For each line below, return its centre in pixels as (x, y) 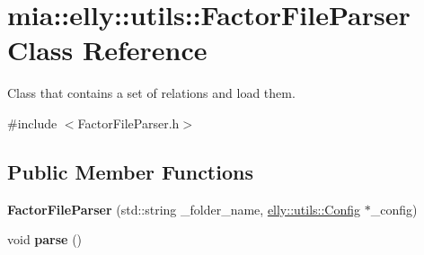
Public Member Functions (130, 171)
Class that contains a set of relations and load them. (151, 93)
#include (32, 123)
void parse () (45, 239)
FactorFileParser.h (128, 123)
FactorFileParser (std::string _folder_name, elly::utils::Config (184, 209)
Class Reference (107, 50)
